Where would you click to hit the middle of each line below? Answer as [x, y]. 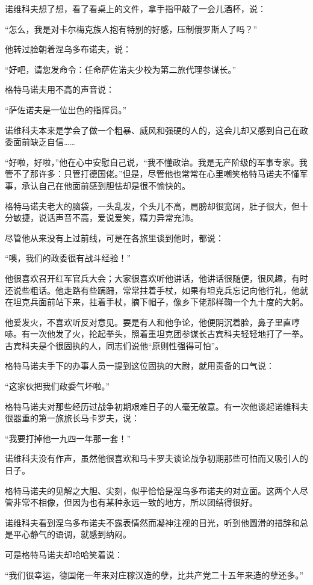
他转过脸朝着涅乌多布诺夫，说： [68, 49]
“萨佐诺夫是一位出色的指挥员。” [66, 109]
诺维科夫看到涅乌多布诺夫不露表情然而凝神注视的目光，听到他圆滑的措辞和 [152, 522]
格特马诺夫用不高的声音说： [60, 89]
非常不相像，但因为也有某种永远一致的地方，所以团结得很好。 [135, 502]
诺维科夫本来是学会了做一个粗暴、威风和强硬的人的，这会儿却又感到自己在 [152, 130]
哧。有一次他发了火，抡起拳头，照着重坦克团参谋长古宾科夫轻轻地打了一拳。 [156, 334]
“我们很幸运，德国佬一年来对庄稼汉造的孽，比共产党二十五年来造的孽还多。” [154, 574]
